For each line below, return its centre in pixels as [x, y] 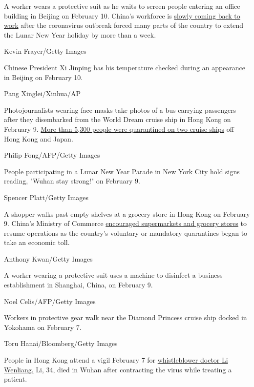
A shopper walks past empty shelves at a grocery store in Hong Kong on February [127, 214]
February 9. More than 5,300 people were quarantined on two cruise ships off [119, 129]
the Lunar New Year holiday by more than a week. [80, 34]
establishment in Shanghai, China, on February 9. [78, 285]
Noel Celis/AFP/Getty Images [50, 301]
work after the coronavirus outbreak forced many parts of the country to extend [124, 25]
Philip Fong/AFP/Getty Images [52, 155]
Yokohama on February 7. [43, 327]
